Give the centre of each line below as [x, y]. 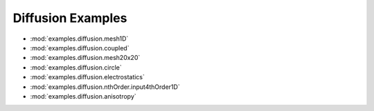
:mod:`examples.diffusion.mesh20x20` [85, 58]
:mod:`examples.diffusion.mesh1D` [79, 39]
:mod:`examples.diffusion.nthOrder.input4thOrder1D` [105, 87]
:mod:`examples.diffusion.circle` [76, 67]
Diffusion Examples [70, 18]
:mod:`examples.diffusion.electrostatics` [88, 77]
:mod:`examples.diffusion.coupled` [80, 48]
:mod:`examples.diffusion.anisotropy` [83, 96]
